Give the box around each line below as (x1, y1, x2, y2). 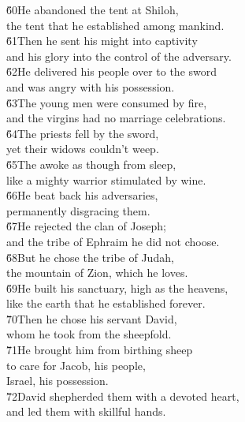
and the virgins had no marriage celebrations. (6, 110, 226, 126)
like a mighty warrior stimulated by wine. (6, 171, 206, 188)
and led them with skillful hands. (6, 403, 166, 420)
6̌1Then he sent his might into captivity (6, 32, 198, 49)
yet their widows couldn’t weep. (6, 140, 159, 157)
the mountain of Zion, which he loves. (6, 264, 188, 281)
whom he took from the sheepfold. (6, 326, 172, 342)
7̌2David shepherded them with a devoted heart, (6, 387, 239, 404)
